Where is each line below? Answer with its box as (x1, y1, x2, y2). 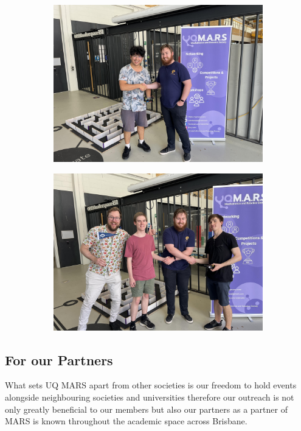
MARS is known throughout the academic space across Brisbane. (5, 415, 247, 427)
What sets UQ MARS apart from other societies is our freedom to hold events (5, 379, 297, 391)
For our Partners (5, 350, 113, 369)
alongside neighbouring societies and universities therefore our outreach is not (5, 390, 294, 403)
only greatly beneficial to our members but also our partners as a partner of (5, 402, 288, 415)
